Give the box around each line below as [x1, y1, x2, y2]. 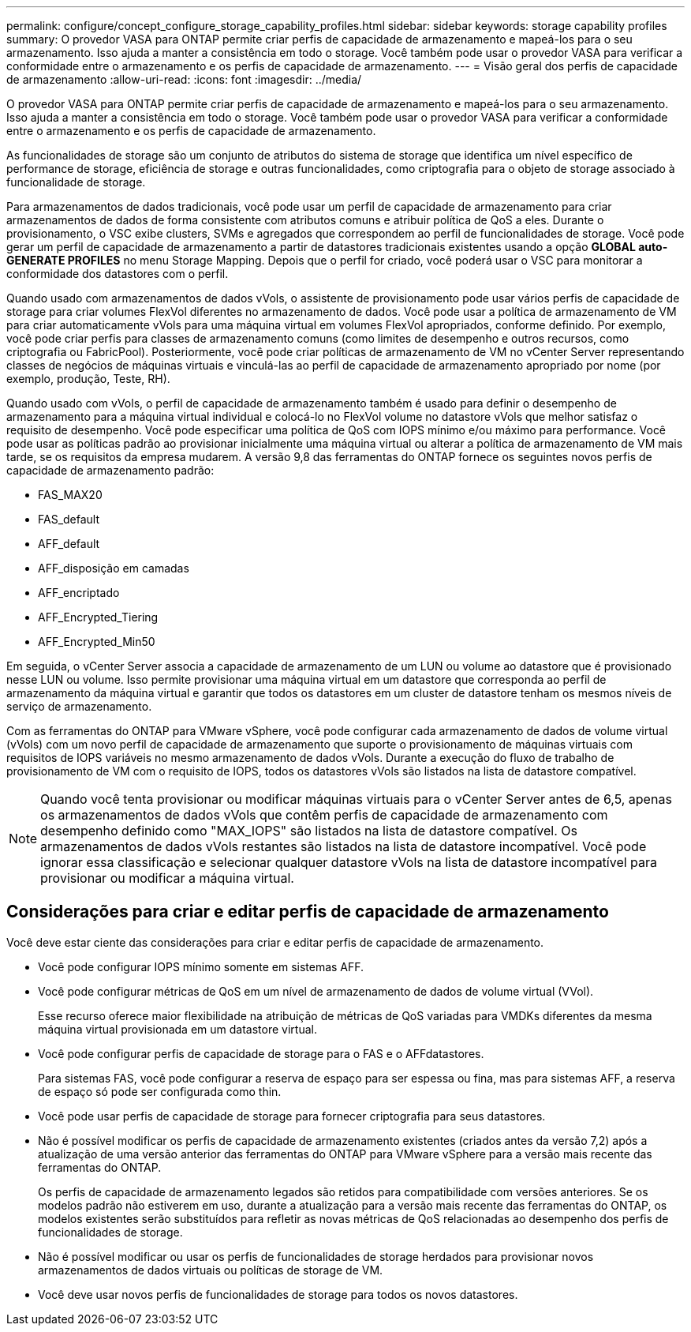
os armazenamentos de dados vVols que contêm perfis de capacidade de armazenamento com [40, 807, 608, 823]
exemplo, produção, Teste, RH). [6, 372, 170, 385]
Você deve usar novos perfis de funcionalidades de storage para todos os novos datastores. [38, 1287, 518, 1301]
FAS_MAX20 [38, 488, 103, 501]
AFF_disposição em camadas [38, 561, 189, 575]
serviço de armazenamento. [6, 700, 152, 713]
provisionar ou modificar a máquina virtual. [40, 870, 294, 886]
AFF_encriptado [38, 586, 120, 599]
